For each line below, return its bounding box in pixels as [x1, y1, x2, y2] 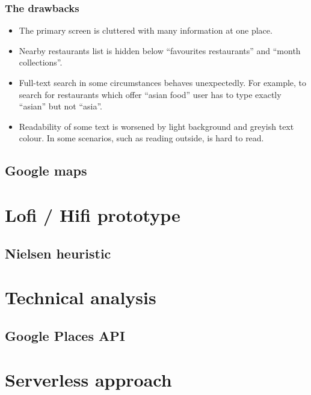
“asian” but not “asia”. [19, 100, 103, 112]
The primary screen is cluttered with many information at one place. [19, 24, 273, 37]
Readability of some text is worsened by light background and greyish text [19, 120, 294, 132]
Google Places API [5, 326, 125, 344]
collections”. [19, 56, 63, 69]
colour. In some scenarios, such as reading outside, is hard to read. [19, 132, 264, 144]
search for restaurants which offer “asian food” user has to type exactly [19, 88, 282, 100]
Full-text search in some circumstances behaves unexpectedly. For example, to [19, 76, 307, 88]
